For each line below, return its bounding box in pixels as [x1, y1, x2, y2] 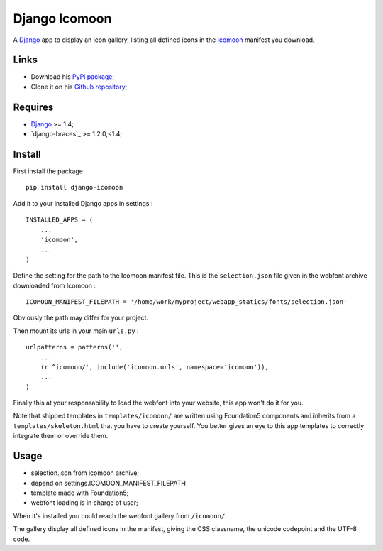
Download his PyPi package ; [30, 72, 115, 81]
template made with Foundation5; [30, 489, 129, 497]
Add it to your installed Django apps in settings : [13, 199, 153, 207]
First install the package [13, 167, 83, 175]
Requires [13, 101, 54, 113]
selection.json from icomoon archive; [30, 469, 140, 477]
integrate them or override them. [13, 432, 109, 440]
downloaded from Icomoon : [13, 281, 96, 290]
